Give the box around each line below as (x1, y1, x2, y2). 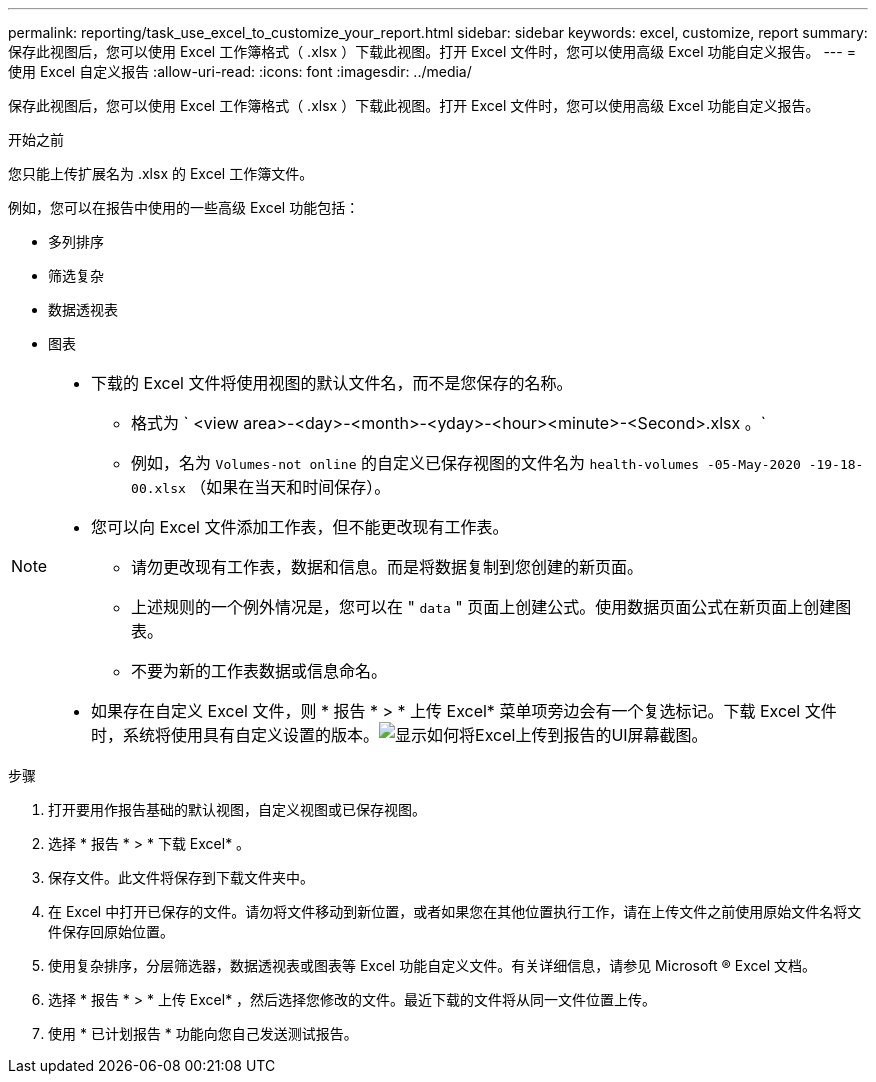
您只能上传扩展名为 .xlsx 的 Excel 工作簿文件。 (8, 165, 314, 182)
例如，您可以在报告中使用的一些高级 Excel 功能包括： (8, 199, 360, 216)
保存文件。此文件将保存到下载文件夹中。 (48, 869, 314, 886)
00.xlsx (131, 481, 186, 496)
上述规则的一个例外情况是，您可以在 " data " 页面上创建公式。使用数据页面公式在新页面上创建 (131, 597, 836, 617)
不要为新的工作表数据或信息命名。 (131, 661, 388, 681)
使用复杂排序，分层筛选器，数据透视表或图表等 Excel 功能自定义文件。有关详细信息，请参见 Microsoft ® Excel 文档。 (48, 957, 817, 974)
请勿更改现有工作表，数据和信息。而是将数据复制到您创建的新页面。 (131, 557, 644, 577)
